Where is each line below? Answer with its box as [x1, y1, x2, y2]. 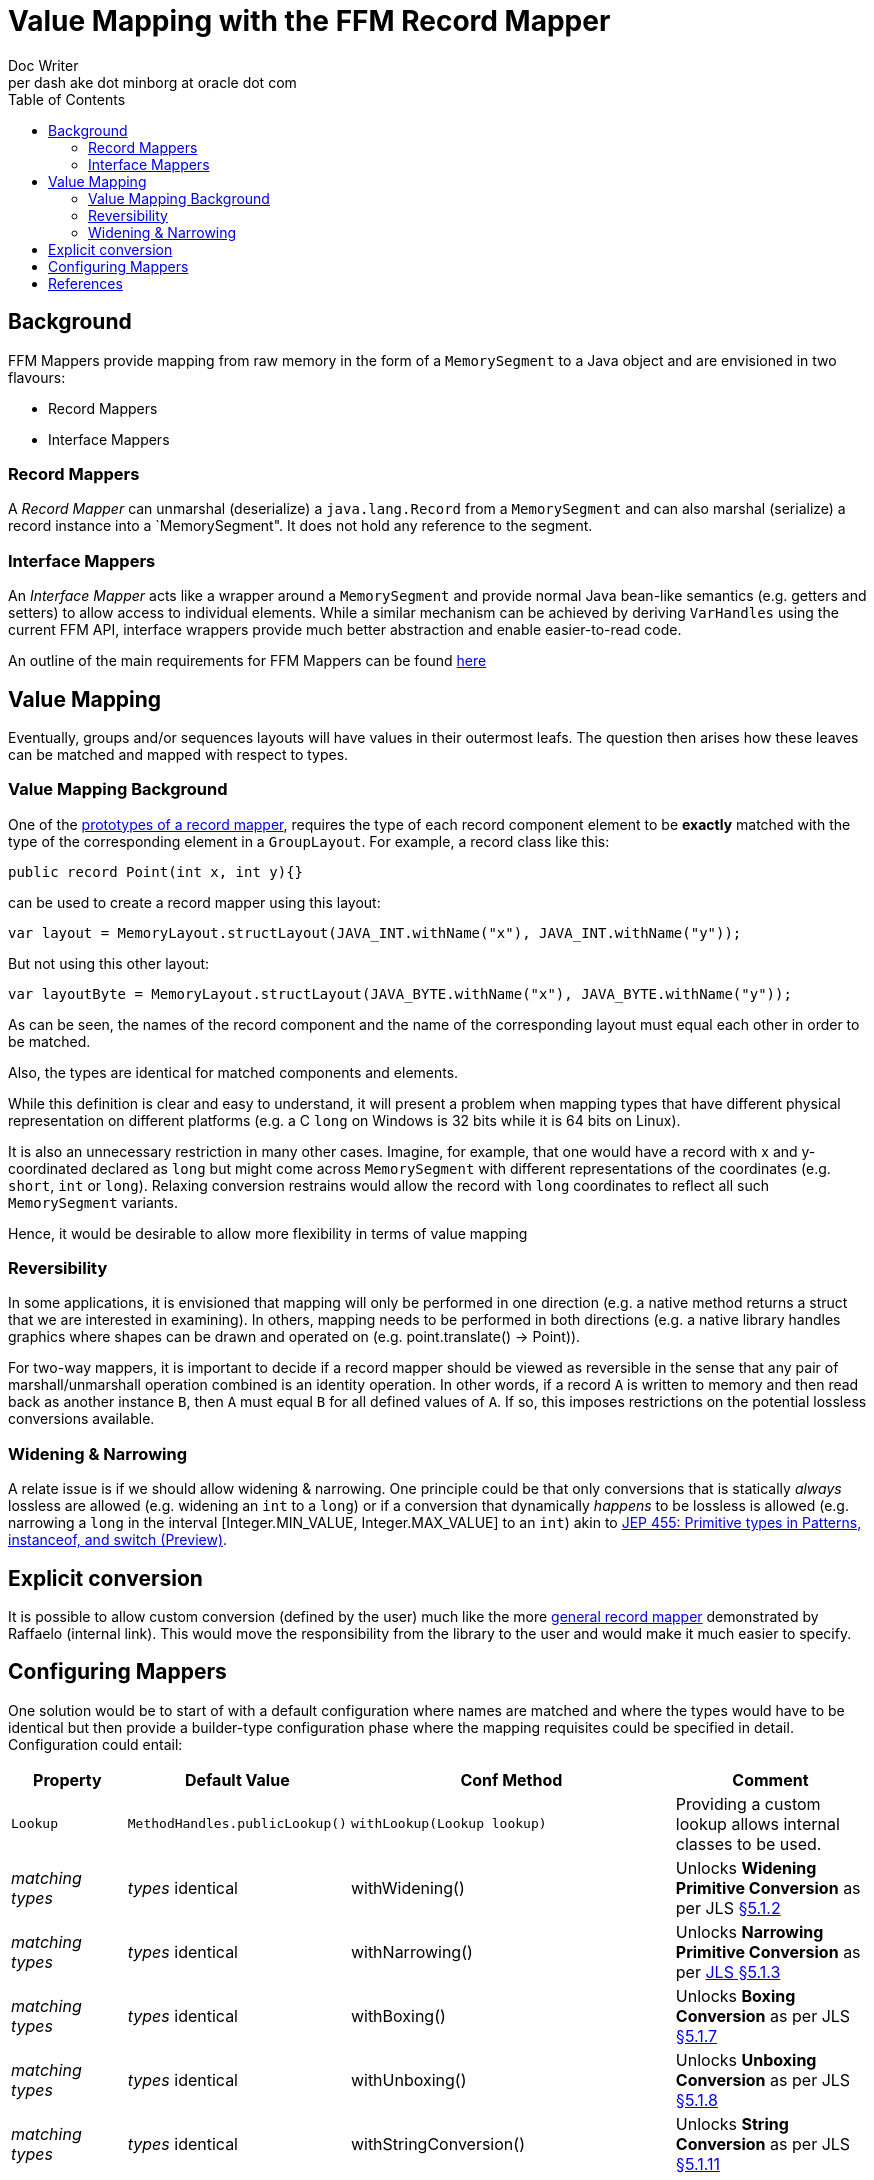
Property [33, 1769, 102, 1790]
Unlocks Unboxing [675, 2049, 817, 2070]
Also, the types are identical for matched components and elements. [8, 1063, 459, 1081]
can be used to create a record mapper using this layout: [8, 893, 381, 911]
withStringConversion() [350, 2133, 525, 2154]
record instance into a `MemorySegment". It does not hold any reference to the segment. [8, 517, 593, 535]
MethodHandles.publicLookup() [127, 1816, 347, 1832]
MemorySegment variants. [8, 1193, 178, 1211]
